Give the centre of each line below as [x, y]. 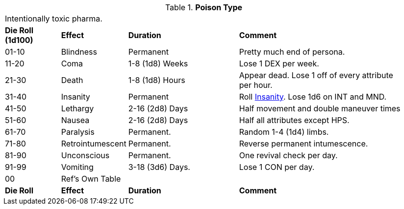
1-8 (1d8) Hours [157, 80]
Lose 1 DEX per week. [279, 63]
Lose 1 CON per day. [277, 167]
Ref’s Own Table [91, 179]
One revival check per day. [288, 155]
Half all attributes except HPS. [294, 120]
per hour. [256, 85]
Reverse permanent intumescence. [303, 144]
